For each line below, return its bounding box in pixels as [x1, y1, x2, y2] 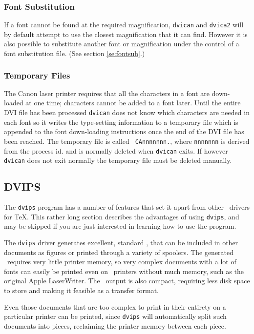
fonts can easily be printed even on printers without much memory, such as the [4, 266, 244, 276]
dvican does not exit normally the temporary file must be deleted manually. [4, 155, 232, 165]
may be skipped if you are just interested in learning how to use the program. [4, 221, 236, 231]
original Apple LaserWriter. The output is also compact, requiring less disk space [4, 275, 250, 286]
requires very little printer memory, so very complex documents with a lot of [7, 256, 236, 267]
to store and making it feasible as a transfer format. [4, 285, 159, 295]
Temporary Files [4, 69, 70, 81]
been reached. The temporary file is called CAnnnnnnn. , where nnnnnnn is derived [4, 136, 250, 146]
